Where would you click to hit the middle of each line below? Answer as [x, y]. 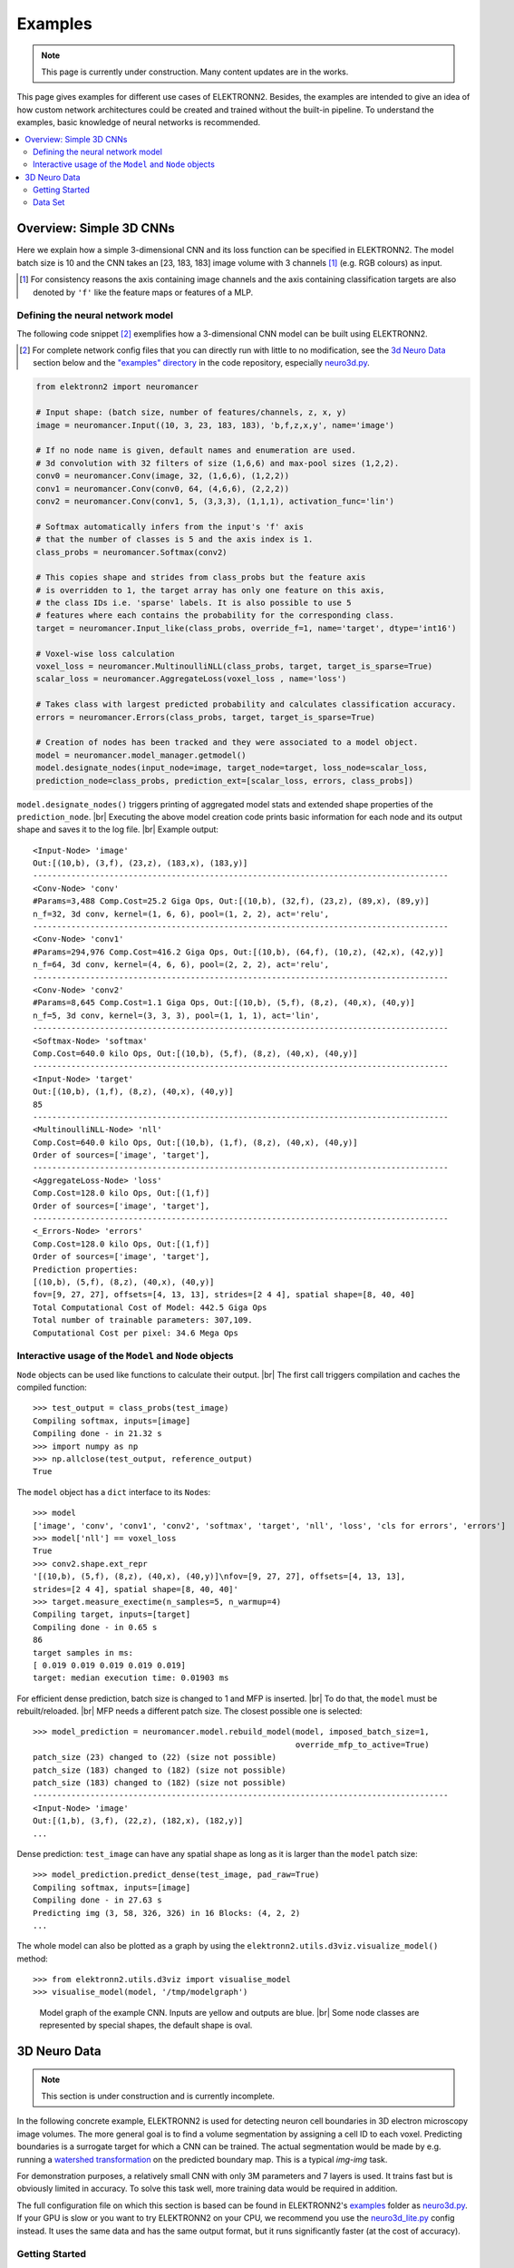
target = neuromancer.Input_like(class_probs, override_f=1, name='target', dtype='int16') [246, 628]
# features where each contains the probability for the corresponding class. [215, 616]
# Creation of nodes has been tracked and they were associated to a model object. [227, 743]
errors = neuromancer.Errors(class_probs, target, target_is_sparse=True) [206, 717]
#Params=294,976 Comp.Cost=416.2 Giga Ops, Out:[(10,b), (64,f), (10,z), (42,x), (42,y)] [238, 952]
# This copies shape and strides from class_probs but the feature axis [201, 577]
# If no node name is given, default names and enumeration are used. [196, 450]
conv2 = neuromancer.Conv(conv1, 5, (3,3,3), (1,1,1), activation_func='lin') [215, 501]
